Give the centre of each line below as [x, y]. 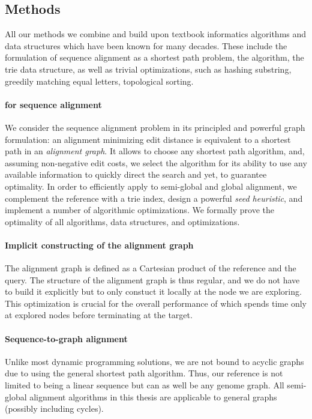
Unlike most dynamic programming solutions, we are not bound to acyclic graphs [154, 361]
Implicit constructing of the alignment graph [99, 245]
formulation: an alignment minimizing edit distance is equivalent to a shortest [148, 139]
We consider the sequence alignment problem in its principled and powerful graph [155, 127]
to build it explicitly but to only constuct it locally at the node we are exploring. [153, 291]
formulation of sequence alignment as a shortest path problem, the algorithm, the [154, 57]
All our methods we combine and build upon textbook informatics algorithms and [156, 34]
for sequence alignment [53, 104]
